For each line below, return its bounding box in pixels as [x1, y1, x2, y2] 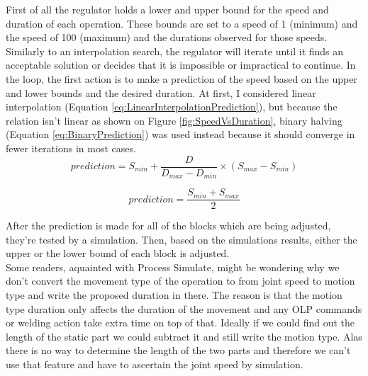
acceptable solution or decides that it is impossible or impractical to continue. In [6, 57, 356, 72]
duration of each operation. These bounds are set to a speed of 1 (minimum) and [6, 16, 358, 30]
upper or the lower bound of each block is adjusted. [6, 246, 230, 261]
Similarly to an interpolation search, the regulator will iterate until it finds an [6, 43, 344, 58]
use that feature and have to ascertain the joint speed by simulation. [6, 357, 303, 372]
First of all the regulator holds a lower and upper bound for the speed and [6, 2, 329, 16]
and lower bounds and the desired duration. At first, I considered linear [6, 85, 316, 100]
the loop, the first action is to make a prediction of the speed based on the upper [6, 71, 357, 86]
